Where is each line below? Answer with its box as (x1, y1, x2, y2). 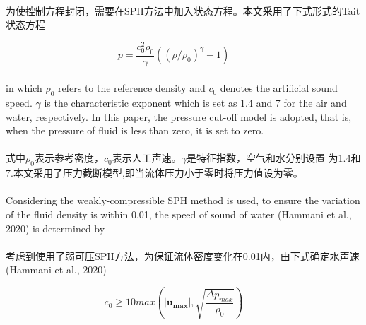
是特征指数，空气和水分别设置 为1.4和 (186, 150, 361, 165)
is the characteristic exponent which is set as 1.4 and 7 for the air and (44, 95, 347, 110)
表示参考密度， (34, 150, 104, 165)
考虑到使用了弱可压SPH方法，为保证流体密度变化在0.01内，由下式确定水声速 (6, 248, 360, 263)
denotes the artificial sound (220, 81, 338, 95)
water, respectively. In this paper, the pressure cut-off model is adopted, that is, (6, 109, 352, 124)
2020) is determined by (6, 220, 105, 235)
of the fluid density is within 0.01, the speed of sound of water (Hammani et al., (6, 207, 352, 222)
